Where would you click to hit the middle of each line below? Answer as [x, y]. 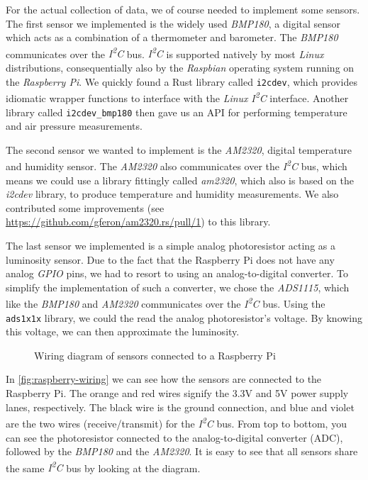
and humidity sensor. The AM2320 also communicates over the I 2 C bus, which [177, 165]
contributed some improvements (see [85, 207]
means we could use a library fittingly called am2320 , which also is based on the [180, 180]
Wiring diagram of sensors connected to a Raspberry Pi [155, 355]
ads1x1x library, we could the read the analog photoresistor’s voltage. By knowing [184, 317]
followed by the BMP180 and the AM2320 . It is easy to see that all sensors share [182, 451]
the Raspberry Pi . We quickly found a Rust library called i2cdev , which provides [182, 81]
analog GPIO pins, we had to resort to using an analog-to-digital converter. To [177, 273]
